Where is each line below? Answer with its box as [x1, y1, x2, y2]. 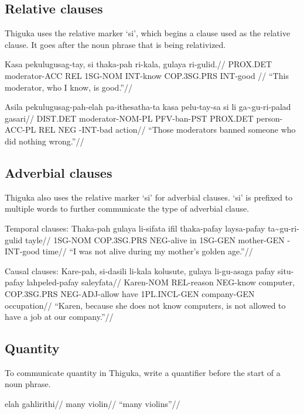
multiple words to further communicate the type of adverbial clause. [5, 202, 250, 215]
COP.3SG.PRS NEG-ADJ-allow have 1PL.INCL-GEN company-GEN [5, 287, 255, 299]
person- [256, 112, 283, 124]
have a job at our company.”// [5, 310, 114, 323]
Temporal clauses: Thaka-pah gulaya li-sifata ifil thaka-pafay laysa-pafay [5, 222, 265, 234]
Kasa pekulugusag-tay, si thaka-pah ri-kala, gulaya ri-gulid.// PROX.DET [5, 58, 272, 70]
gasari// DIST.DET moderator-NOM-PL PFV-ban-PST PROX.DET [5, 112, 254, 124]
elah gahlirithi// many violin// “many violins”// [5, 398, 180, 410]
